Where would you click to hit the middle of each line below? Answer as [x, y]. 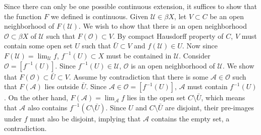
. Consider [195, 55]
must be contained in [139, 55]
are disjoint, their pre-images [210, 107]
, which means [223, 97]
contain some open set [38, 46]
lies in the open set [156, 97]
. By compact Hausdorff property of [168, 36]
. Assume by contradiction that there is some [139, 76]
